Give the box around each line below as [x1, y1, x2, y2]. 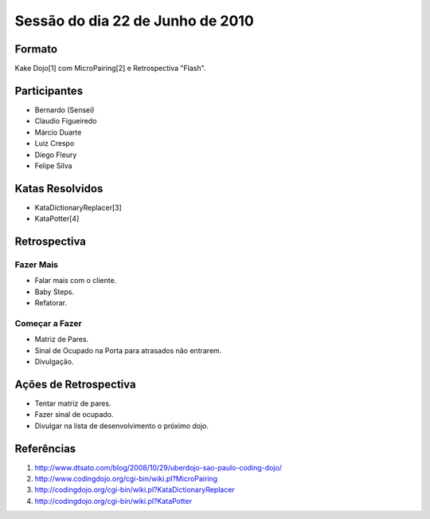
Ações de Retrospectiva [14, 377, 136, 391]
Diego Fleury [34, 150, 77, 159]
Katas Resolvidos [14, 182, 104, 195]
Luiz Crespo [34, 139, 75, 148]
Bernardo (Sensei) [34, 104, 95, 115]
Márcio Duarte [34, 128, 82, 137]
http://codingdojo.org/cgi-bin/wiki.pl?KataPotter [34, 496, 193, 505]
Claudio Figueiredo [34, 116, 97, 126]
